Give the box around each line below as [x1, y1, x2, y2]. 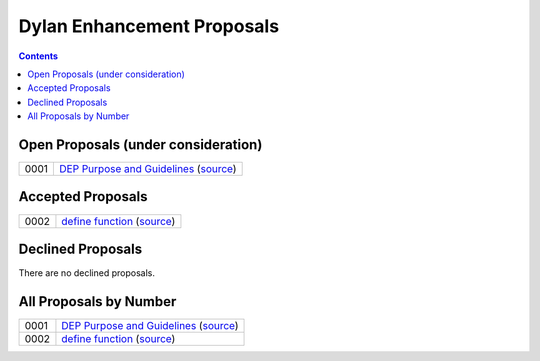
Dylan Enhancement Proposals [18, 15, 280, 37]
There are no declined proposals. [18, 267, 155, 279]
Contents [18, 50, 59, 62]
